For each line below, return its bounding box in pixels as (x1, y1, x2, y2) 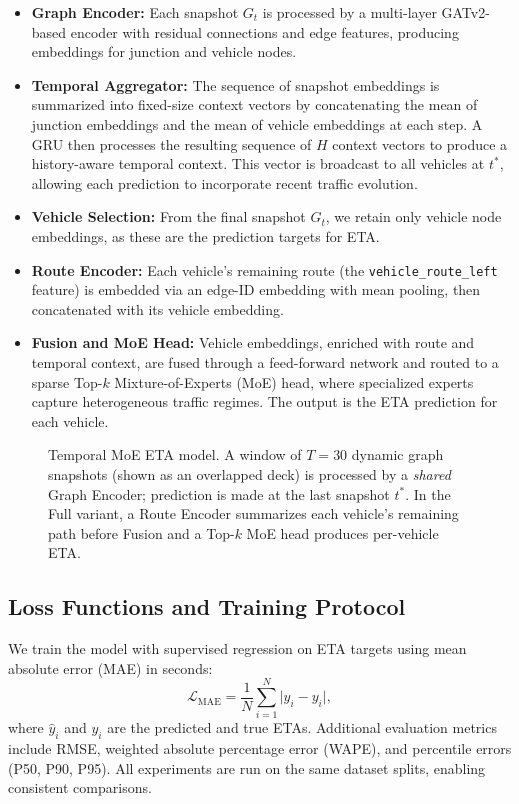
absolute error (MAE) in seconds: (8, 657, 213, 678)
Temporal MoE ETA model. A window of (48, 444, 302, 465)
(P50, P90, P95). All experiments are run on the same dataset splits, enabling (8, 757, 486, 778)
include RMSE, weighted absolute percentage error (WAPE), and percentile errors (8, 738, 512, 759)
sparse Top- (31, 371, 103, 392)
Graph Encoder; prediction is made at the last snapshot (48, 483, 390, 504)
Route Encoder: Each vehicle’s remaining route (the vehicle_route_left (31, 259, 498, 280)
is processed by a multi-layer (262, 2, 437, 22)
